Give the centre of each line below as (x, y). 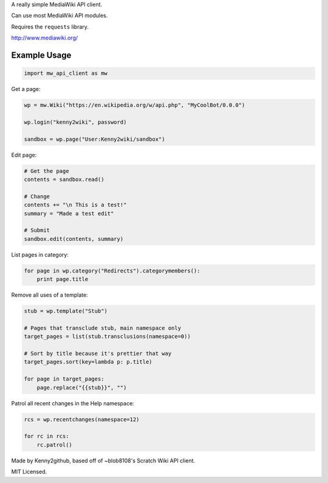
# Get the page (46, 171)
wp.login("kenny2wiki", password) (75, 122)
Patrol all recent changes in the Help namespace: (73, 403)
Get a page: (26, 89)
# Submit (37, 230)
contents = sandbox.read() (64, 180)
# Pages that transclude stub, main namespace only (103, 328)
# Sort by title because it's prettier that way (98, 354)
